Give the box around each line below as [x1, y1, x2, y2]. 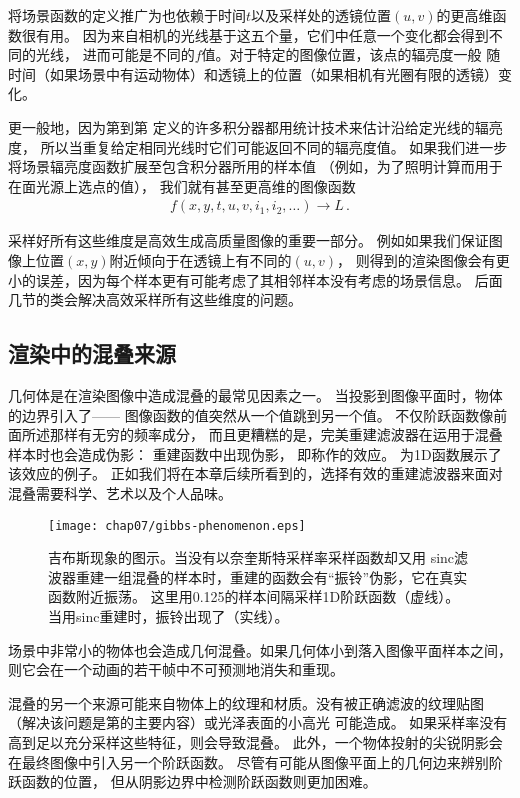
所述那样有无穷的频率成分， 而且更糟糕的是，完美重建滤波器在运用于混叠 [21, 424, 503, 445]
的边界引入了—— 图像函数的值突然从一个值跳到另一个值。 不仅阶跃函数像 [8, 404, 494, 425]
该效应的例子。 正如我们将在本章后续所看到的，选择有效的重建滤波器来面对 [8, 463, 503, 484]
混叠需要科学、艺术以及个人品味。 [8, 482, 232, 503]
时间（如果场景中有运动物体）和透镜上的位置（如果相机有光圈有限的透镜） [8, 63, 498, 84]
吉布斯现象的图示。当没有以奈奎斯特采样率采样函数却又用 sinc [48, 547, 455, 568]
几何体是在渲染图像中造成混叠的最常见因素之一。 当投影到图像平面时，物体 [8, 384, 503, 405]
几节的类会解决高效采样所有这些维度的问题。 [8, 289, 302, 310]
